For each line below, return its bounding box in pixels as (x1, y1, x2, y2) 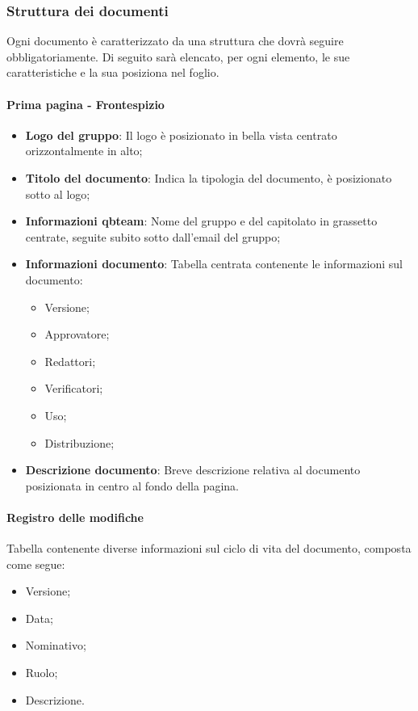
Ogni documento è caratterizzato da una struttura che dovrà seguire (6, 32, 344, 49)
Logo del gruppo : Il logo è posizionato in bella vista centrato (25, 126, 337, 143)
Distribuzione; (44, 434, 115, 451)
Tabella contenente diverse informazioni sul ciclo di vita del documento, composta (6, 540, 412, 557)
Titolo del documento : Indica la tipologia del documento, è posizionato (25, 169, 392, 186)
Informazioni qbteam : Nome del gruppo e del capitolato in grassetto (25, 212, 378, 229)
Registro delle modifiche (6, 508, 144, 525)
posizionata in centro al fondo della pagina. (25, 477, 240, 494)
